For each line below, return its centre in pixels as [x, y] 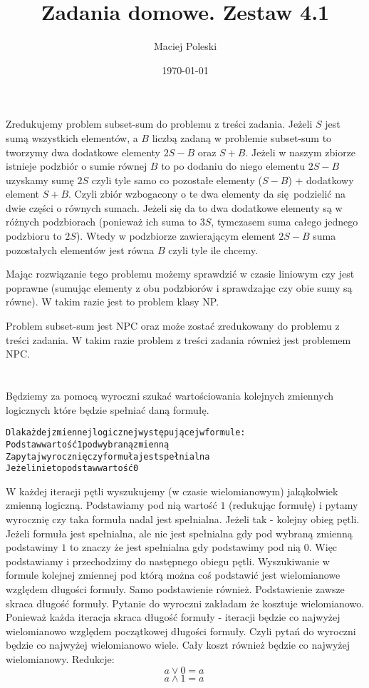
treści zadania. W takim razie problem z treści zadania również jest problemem [178, 339]
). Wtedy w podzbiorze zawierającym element [176, 236]
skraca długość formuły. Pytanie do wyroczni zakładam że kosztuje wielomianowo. [185, 603]
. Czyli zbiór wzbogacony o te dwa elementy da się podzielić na [207, 194]
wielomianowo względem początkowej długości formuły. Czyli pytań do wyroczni [181, 631]
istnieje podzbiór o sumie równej [77, 166]
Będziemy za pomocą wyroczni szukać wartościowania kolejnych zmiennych [170, 395]
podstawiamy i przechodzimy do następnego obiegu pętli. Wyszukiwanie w [168, 561]
